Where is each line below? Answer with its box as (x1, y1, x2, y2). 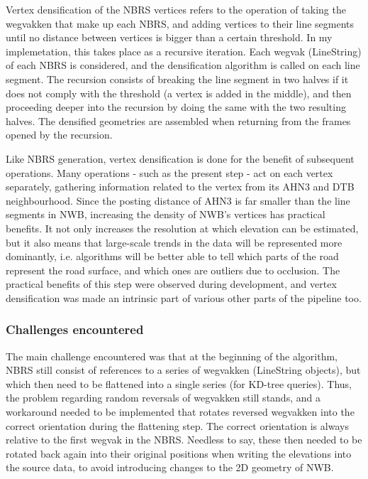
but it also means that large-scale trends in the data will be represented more (6, 235, 342, 249)
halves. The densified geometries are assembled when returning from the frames (6, 113, 351, 128)
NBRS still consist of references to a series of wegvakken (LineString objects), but (6, 362, 361, 377)
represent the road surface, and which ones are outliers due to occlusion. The (6, 262, 340, 277)
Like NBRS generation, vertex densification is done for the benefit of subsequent (6, 151, 355, 166)
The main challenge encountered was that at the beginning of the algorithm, (6, 348, 338, 363)
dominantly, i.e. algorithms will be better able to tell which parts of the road (6, 249, 339, 264)
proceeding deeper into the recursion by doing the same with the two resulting (6, 99, 346, 114)
